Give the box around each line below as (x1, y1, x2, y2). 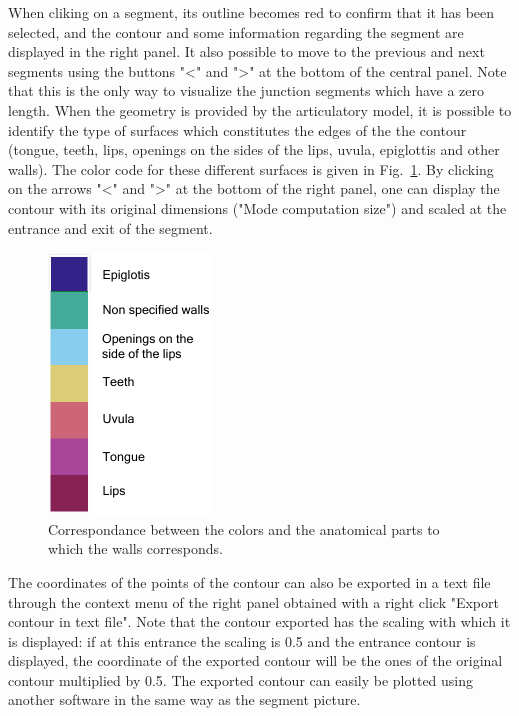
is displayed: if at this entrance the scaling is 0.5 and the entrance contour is (8, 630, 476, 651)
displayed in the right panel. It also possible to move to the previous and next (8, 41, 485, 62)
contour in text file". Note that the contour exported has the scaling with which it (8, 611, 511, 632)
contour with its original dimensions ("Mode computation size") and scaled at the (8, 197, 507, 218)
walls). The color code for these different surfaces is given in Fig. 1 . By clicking (8, 158, 494, 179)
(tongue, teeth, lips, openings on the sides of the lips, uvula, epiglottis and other (8, 139, 500, 160)
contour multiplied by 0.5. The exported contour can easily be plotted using (8, 669, 474, 690)
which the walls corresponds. (48, 538, 223, 559)
